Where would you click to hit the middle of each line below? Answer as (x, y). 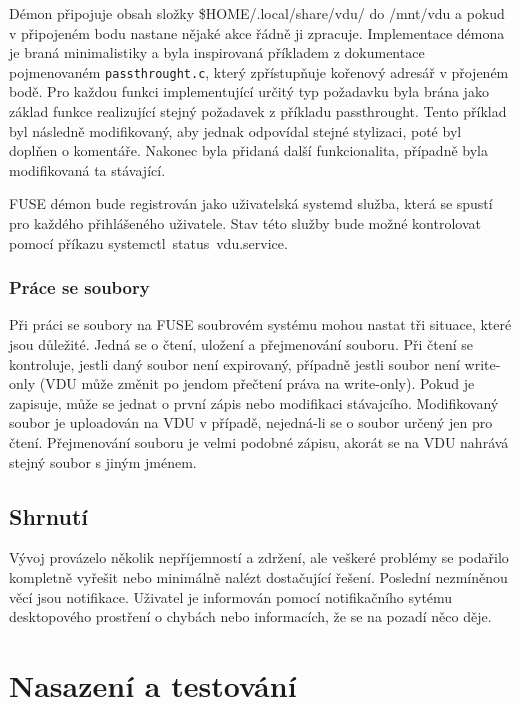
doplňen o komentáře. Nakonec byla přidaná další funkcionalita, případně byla (248, 150)
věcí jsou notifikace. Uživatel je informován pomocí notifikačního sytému (231, 596)
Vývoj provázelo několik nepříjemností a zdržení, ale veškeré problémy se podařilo (259, 557)
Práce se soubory (79, 287)
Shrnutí (49, 515)
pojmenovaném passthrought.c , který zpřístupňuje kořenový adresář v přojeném (259, 71)
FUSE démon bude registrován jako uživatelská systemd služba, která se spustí (251, 203)
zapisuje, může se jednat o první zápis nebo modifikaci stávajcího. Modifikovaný (254, 402)
